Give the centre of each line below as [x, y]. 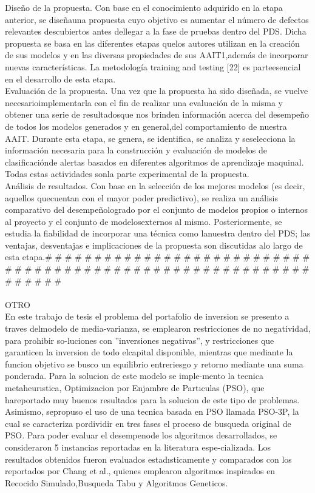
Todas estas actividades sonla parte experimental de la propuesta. [127, 174]
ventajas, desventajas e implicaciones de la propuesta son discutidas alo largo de [154, 245]
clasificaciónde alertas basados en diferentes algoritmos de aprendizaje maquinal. [154, 162]
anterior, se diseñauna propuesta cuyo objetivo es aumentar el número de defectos [157, 19]
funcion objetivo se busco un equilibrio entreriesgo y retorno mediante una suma [154, 364]
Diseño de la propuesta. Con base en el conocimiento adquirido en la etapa [144, 7]
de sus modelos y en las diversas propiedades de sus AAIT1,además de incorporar [157, 55]
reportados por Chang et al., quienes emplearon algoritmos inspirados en [140, 471]
